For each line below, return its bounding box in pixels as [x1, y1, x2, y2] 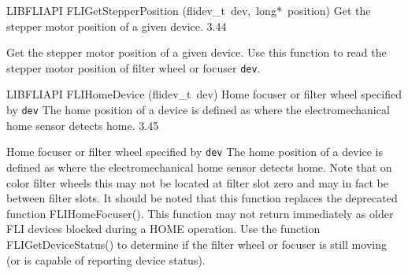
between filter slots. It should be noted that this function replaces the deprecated [6, 190, 398, 206]
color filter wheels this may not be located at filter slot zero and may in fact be [6, 174, 388, 191]
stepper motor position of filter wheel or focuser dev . [6, 59, 261, 76]
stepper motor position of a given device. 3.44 [6, 17, 227, 34]
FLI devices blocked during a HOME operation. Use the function [6, 220, 321, 237]
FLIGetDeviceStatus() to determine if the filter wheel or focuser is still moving [6, 235, 387, 252]
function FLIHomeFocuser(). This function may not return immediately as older [6, 205, 394, 221]
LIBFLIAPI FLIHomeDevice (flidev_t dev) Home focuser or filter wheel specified [6, 86, 402, 102]
